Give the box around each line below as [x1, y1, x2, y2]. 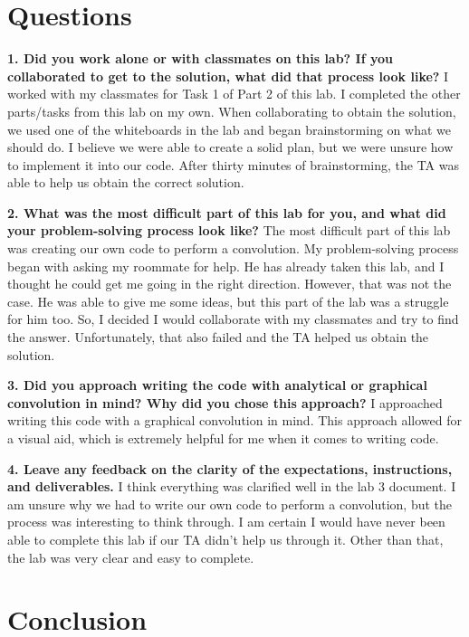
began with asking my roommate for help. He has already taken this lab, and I [7, 256, 445, 275]
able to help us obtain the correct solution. [7, 173, 244, 192]
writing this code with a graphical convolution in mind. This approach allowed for [7, 411, 463, 430]
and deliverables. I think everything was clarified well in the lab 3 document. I [7, 477, 456, 496]
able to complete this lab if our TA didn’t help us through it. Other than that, [7, 529, 444, 548]
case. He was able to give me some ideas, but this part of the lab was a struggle [7, 291, 449, 310]
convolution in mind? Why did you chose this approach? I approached [7, 393, 443, 412]
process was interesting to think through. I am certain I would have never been [7, 512, 445, 531]
